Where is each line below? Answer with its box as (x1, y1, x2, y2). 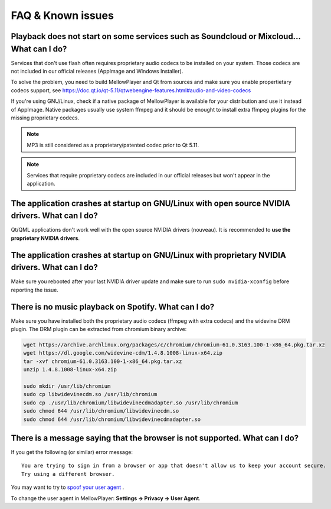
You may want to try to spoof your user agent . (11, 484, 124, 491)
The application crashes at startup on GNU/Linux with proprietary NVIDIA (11, 250, 286, 260)
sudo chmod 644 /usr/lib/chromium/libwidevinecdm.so (23, 408, 179, 414)
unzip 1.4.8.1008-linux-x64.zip (23, 367, 117, 373)
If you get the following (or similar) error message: (11, 449, 133, 456)
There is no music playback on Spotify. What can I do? (11, 301, 215, 312)
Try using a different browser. (21, 471, 115, 477)
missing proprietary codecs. (11, 114, 80, 121)
